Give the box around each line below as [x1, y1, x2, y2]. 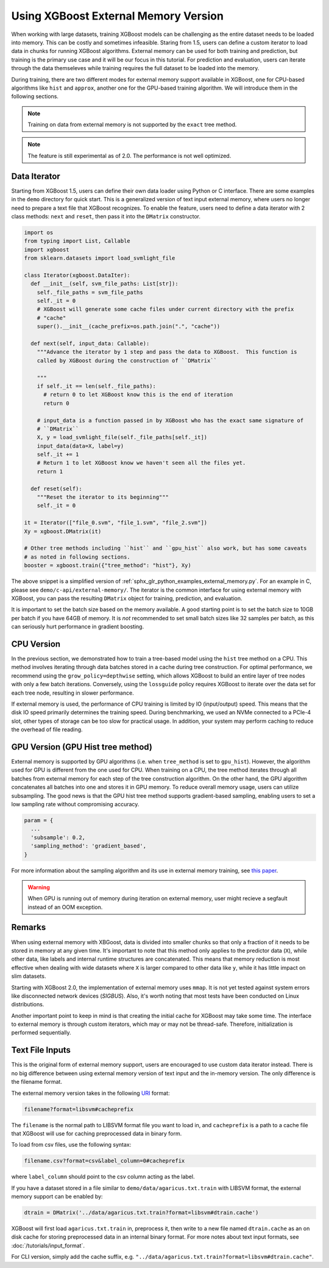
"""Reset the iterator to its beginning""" [37, 494, 169, 501]
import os [24, 229, 54, 236]
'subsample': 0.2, [30, 834, 85, 841]
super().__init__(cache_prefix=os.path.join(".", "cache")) [37, 323, 221, 330]
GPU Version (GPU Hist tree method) [11, 742, 152, 752]
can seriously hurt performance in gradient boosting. [11, 623, 144, 631]
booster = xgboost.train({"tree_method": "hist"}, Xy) [24, 562, 191, 569]
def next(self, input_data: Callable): [30, 340, 150, 347]
